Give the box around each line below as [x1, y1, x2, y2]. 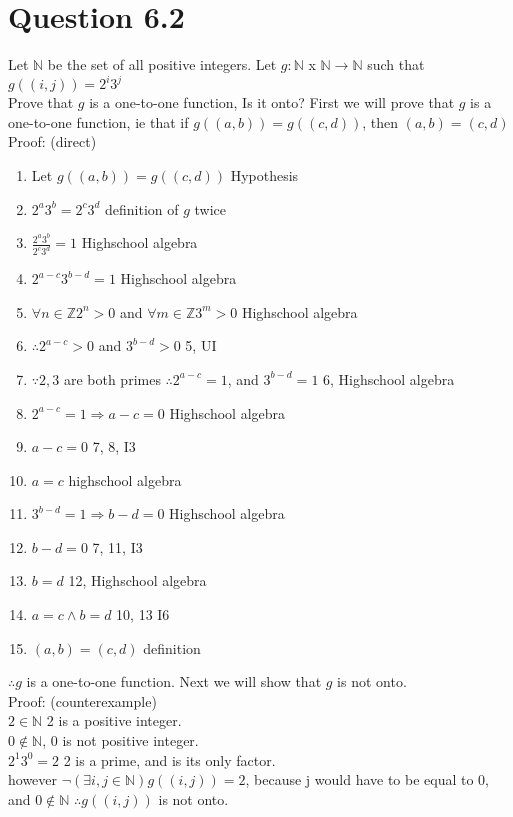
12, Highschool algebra [68, 570, 207, 591]
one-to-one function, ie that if [8, 111, 189, 132]
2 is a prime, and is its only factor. [63, 749, 276, 770]
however [8, 769, 58, 790]
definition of [104, 198, 179, 219]
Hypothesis [230, 165, 299, 185]
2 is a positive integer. [46, 710, 182, 731]
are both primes [63, 368, 161, 389]
